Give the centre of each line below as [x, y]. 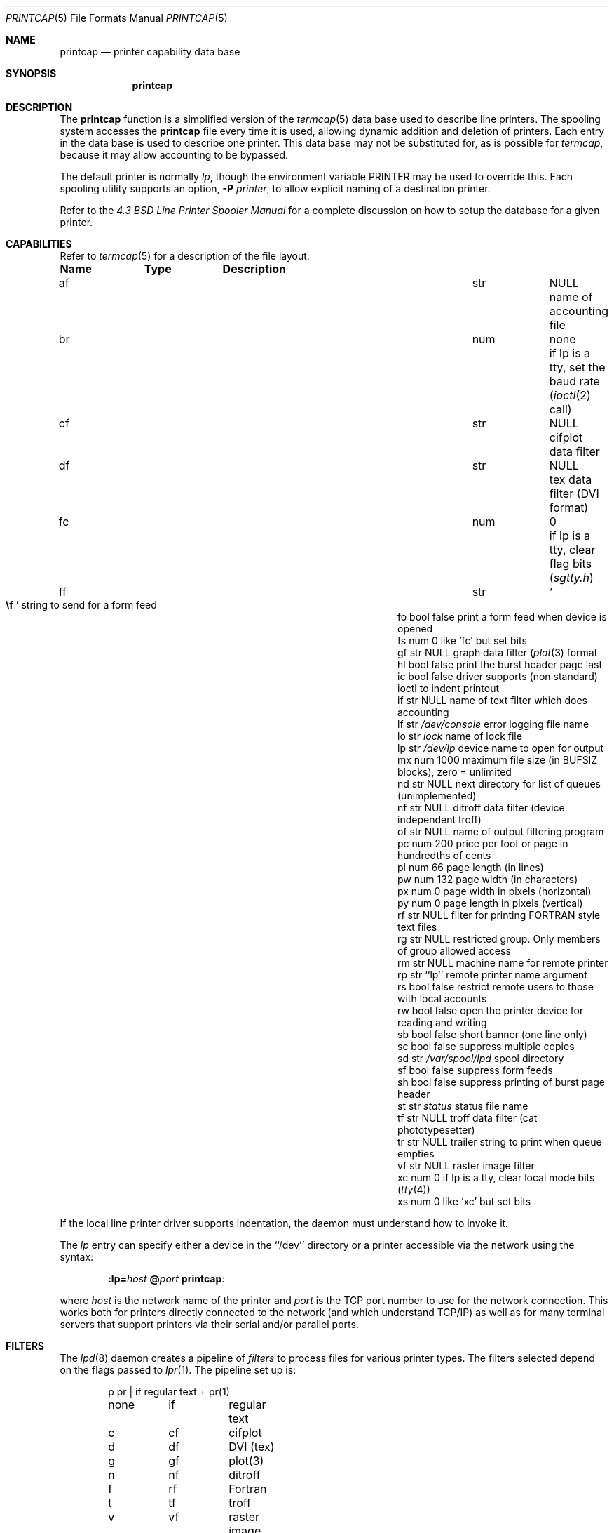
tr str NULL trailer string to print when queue [500, 1142]
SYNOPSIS [31, 73]
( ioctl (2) [570, 395]
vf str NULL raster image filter [466, 1166]
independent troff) [439, 819]
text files [417, 927]
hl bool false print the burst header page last [500, 664]
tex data [571, 479]
